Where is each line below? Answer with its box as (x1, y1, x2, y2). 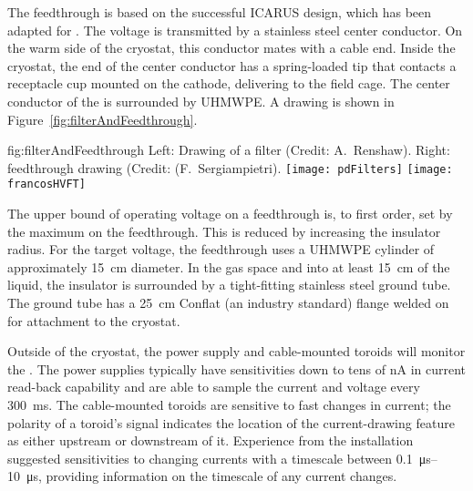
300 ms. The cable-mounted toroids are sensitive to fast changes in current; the (7, 395, 451, 414)
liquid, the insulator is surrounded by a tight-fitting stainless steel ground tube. (7, 275, 451, 294)
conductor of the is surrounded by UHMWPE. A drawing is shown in (7, 91, 395, 110)
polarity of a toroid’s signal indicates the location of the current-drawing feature (7, 413, 455, 432)
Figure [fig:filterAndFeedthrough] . (7, 109, 198, 128)
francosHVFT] (7, 178, 86, 191)
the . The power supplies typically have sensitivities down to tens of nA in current (7, 359, 467, 378)
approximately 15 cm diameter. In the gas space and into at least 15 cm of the (7, 257, 450, 276)
